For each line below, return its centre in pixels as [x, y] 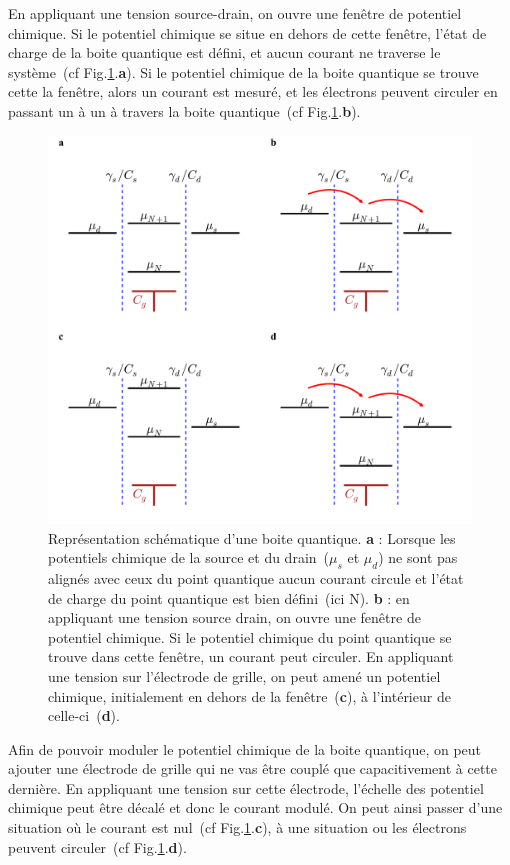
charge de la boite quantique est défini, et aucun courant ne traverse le [224, 52]
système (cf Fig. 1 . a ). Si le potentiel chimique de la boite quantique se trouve [243, 71]
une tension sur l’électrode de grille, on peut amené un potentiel [244, 675]
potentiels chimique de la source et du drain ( [189, 557]
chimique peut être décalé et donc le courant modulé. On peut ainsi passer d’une [255, 807]
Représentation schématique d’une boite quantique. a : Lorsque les [252, 537]
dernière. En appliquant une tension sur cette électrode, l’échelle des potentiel [246, 787]
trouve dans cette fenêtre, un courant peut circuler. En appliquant [251, 656]
